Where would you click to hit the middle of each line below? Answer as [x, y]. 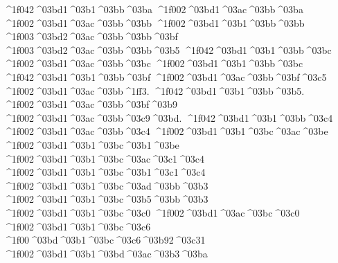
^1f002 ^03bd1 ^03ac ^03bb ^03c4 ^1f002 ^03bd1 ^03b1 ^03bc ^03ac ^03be [166, 131]
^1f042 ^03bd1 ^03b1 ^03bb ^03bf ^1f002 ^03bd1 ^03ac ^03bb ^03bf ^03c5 [165, 76]
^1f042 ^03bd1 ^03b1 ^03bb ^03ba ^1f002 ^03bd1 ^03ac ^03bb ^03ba [153, 9]
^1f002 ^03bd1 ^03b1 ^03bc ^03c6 [77, 226]
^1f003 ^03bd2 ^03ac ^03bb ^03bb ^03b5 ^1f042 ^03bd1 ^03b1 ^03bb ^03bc [168, 49]
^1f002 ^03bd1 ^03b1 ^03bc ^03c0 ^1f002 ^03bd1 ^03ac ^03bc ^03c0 [152, 212]
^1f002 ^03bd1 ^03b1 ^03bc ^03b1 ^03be [91, 144]
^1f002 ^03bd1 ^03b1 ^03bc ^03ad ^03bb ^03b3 [106, 185]
